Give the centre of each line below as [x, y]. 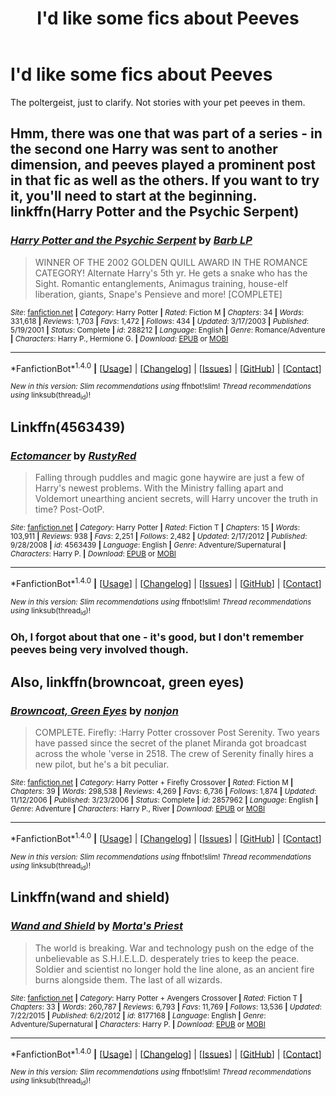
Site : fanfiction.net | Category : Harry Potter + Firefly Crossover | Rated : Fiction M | [152, 782]
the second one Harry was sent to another [144, 149]
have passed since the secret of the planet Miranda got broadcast [170, 743]
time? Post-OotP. [69, 509]
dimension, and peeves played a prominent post [163, 165]
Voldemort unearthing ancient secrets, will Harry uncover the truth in [176, 499]
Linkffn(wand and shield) [90, 897]
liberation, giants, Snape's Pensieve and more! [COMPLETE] [158, 294]
